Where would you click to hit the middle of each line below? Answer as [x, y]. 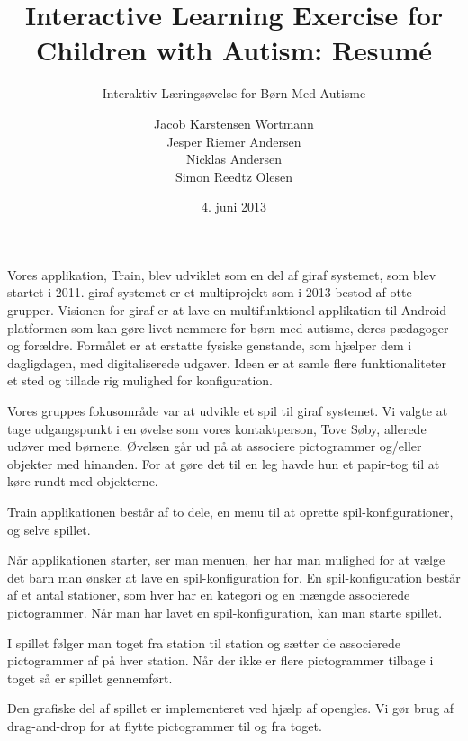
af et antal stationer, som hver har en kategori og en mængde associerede [209, 595]
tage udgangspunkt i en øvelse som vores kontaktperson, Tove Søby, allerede [217, 428]
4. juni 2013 [234, 207]
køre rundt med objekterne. [83, 481]
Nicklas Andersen [234, 159]
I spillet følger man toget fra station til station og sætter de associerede [204, 642]
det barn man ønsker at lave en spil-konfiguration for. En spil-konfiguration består [234, 577]
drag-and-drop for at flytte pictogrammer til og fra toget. [165, 725]
